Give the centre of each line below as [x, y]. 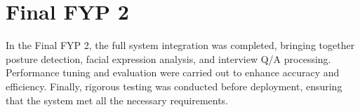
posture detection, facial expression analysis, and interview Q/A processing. [168, 58]
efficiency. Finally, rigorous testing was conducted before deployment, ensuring [174, 86]
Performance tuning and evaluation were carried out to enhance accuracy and [173, 72]
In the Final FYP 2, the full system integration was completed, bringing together [180, 45]
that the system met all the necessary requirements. [117, 100]
